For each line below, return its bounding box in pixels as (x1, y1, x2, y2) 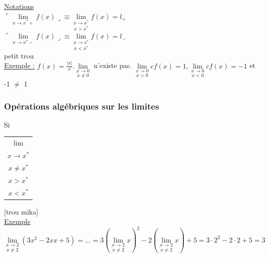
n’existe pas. (94, 60, 132, 70)
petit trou (4, 50, 34, 60)
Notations (4, 1, 34, 11)
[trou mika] (4, 206, 39, 216)
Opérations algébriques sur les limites (4, 99, 159, 112)
